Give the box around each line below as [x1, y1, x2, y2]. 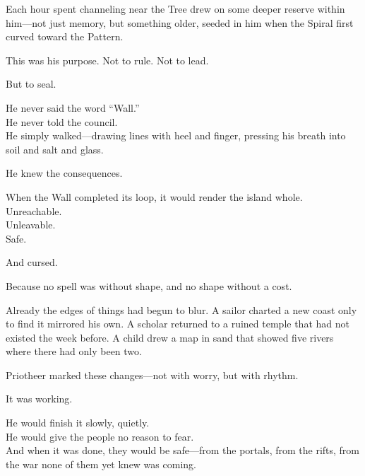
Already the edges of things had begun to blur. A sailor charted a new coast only [6, 302, 357, 317]
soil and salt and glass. [6, 141, 104, 156]
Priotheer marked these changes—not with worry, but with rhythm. [6, 367, 299, 382]
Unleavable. [6, 217, 56, 232]
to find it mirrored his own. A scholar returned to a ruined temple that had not [6, 316, 349, 331]
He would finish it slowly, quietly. [6, 415, 150, 430]
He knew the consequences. [6, 166, 123, 180]
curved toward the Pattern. [6, 29, 124, 44]
